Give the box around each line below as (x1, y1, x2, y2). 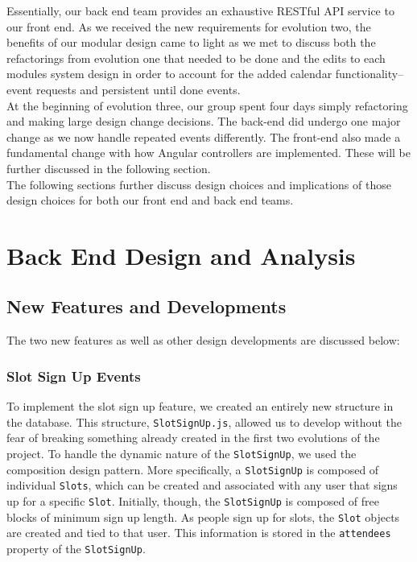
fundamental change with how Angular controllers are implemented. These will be (6, 144, 411, 161)
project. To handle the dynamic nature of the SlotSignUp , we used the (6, 444, 357, 461)
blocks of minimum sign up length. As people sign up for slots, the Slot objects (6, 508, 400, 525)
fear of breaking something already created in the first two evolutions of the (6, 429, 380, 446)
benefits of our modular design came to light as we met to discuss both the (6, 34, 376, 51)
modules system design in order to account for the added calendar (6, 65, 332, 82)
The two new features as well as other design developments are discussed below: (6, 332, 400, 349)
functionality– (335, 65, 404, 82)
